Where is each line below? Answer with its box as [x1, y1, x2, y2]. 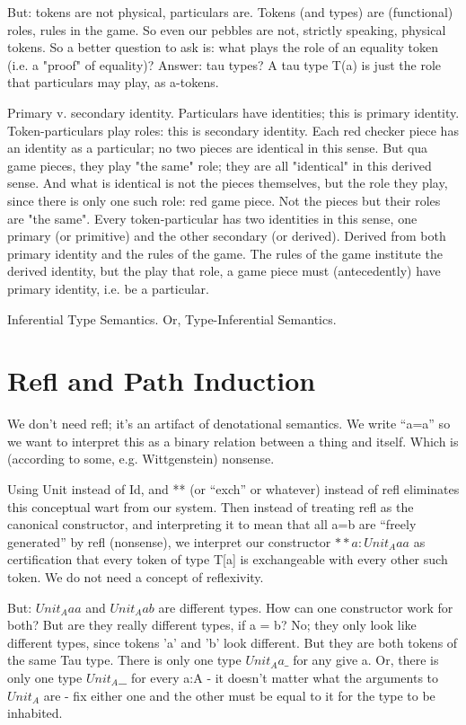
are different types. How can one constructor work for [158, 597, 453, 616]
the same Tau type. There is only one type [7, 650, 242, 669]
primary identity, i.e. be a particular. [7, 279, 209, 297]
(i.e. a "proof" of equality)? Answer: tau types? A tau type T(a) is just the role [7, 55, 441, 74]
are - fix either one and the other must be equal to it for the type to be [43, 685, 435, 704]
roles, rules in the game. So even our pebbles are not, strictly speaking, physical [7, 20, 446, 39]
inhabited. [7, 703, 63, 722]
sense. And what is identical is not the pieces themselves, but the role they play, [7, 173, 448, 192]
